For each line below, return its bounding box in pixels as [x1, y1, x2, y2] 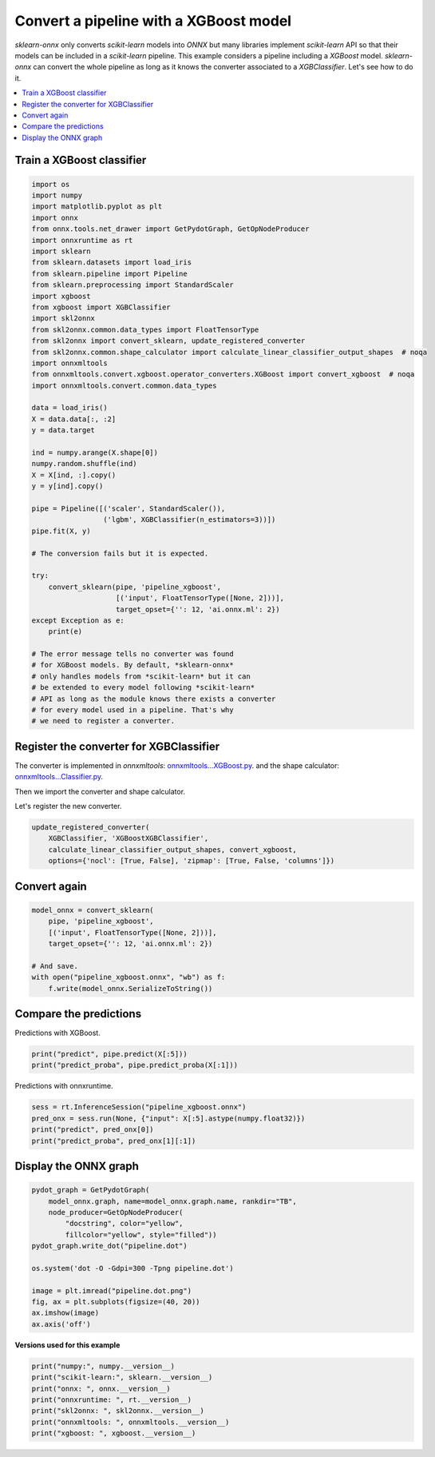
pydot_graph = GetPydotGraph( [31, 1185, 150, 1195]
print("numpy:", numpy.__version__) [31, 1361, 176, 1371]
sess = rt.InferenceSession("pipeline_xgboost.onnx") [31, 1103, 247, 1112]
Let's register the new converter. [14, 802, 122, 811]
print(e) [48, 627, 83, 636]
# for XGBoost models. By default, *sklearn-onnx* [31, 660, 235, 670]
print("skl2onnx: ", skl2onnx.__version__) [31, 1407, 205, 1415]
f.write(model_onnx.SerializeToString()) [48, 984, 213, 993]
